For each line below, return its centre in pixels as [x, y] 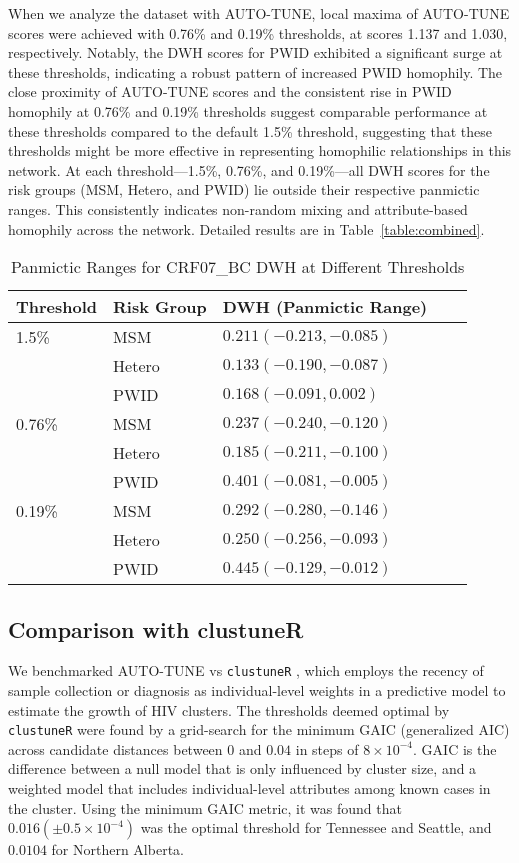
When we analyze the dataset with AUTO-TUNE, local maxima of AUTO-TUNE [259, 13]
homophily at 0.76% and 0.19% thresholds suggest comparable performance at [248, 110]
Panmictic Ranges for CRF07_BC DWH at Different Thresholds [237, 267]
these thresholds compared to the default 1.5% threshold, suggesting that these [250, 130]
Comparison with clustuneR [156, 628]
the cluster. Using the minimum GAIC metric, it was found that [205, 807]
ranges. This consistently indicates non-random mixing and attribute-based [238, 208]
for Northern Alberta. [117, 849]
